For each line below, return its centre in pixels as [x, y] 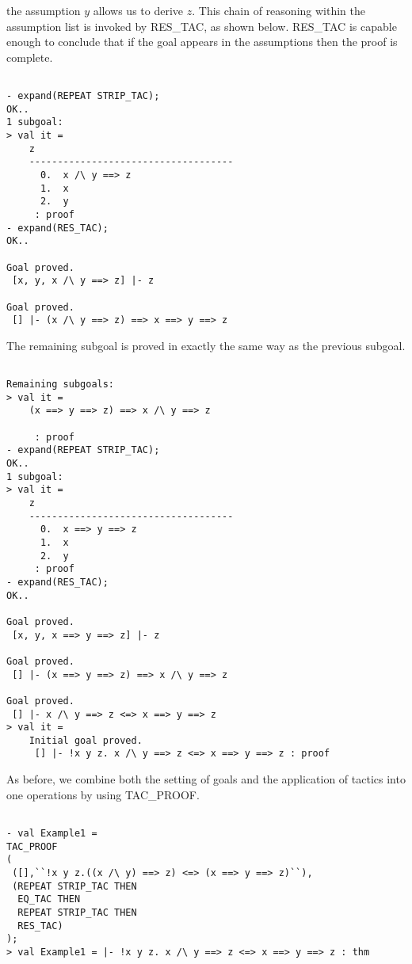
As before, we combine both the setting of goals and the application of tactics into [206, 779]
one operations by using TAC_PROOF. [103, 794]
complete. [30, 57]
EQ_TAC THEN [49, 899]
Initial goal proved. [86, 740]
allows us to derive [138, 10]
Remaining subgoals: [61, 385]
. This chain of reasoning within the [278, 10]
